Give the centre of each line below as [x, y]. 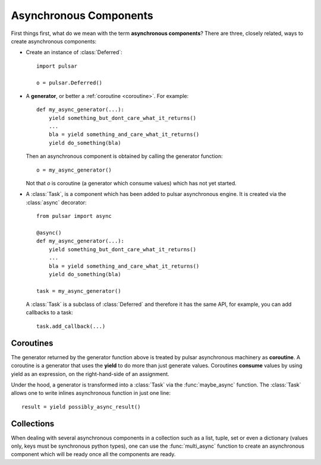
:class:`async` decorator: [56, 203]
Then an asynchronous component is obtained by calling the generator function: [124, 156]
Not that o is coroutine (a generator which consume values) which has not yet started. [131, 184]
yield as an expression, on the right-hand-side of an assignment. [90, 374]
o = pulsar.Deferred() [70, 83]
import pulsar [57, 66]
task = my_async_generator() [79, 291]
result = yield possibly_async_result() [81, 407]
